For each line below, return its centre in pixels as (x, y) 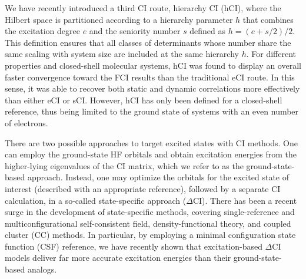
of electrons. (26, 122)
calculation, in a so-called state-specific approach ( (96, 200)
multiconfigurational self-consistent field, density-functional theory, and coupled (148, 223)
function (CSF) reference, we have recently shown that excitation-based (134, 246)
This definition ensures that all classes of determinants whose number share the (148, 42)
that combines (268, 19)
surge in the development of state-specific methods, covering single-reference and (150, 212)
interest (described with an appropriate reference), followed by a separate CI (143, 188)
